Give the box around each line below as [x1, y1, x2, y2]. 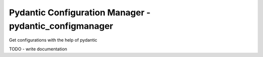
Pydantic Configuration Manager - [9, 7, 151, 18]
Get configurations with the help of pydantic [9, 37, 97, 43]
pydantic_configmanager [9, 21, 113, 31]
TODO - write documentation [9, 46, 68, 52]
